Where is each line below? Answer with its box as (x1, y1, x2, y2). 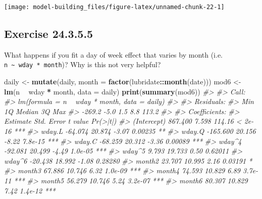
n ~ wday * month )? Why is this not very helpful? (4, 59, 161, 70)
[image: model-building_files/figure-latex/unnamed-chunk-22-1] (4, 4, 225, 11)
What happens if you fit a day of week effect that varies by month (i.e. (4, 49, 223, 60)
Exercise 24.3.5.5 (4, 26, 93, 41)
